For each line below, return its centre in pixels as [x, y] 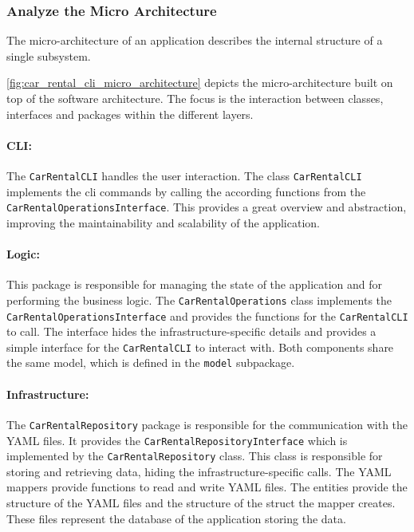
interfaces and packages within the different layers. [130, 114]
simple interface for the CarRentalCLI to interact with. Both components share [200, 347]
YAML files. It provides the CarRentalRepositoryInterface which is [177, 440]
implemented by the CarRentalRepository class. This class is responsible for [195, 456]
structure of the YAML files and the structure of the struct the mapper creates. [201, 503]
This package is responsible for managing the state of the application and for [195, 284]
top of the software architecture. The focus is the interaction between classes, [195, 98]
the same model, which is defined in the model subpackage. [151, 363]
